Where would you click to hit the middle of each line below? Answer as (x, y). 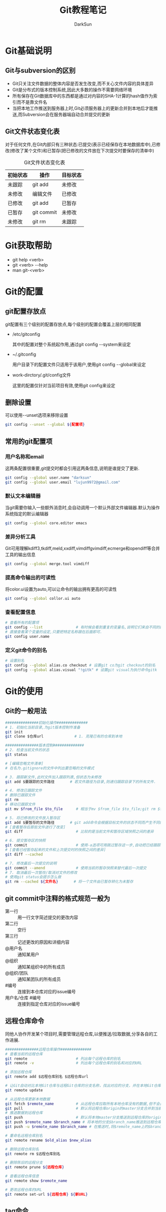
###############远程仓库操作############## (48, 1049)
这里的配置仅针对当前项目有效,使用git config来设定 (64, 385)
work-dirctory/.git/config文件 (41, 375)
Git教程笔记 (83, 10)
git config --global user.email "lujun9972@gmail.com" (63, 482)
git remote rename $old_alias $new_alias (48, 1140)
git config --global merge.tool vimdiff (47, 564)
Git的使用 (24, 692)
